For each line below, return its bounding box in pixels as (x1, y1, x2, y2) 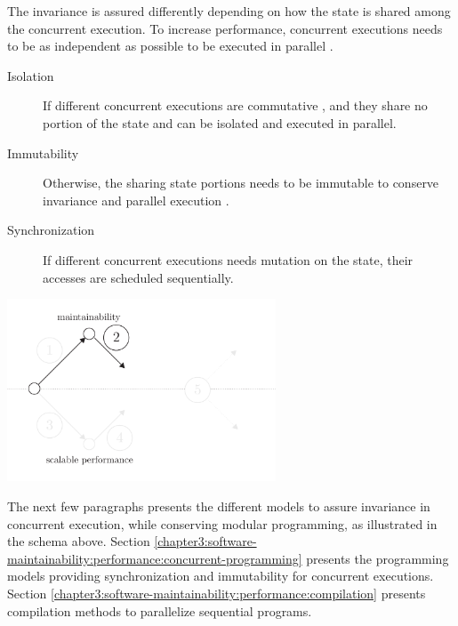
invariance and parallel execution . (43, 190, 229, 209)
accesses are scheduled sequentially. (43, 268, 234, 286)
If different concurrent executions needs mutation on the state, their (43, 250, 414, 269)
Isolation (7, 66, 54, 84)
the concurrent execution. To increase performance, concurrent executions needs (7, 19, 443, 37)
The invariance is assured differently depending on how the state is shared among (7, 2, 451, 20)
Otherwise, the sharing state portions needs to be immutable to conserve (43, 173, 439, 192)
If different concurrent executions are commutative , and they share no (43, 96, 428, 115)
